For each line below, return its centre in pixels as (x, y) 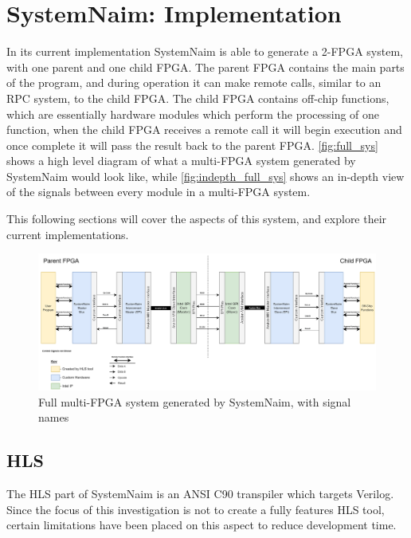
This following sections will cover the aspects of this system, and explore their (197, 219)
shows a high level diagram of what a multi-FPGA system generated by (181, 161)
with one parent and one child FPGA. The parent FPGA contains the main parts (205, 67)
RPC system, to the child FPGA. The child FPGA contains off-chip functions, (198, 98)
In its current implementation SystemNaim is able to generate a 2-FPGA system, (205, 51)
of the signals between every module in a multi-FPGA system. (159, 192)
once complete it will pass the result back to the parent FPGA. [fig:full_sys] (192, 145)
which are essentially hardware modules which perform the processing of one (193, 114)
